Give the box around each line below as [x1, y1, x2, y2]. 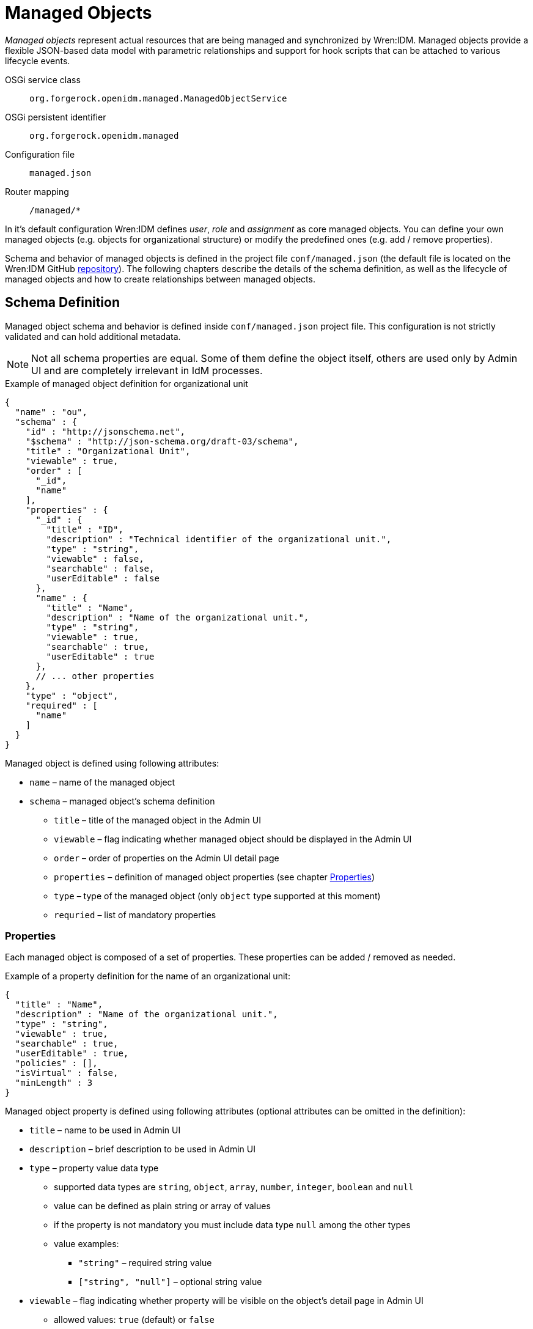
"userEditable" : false [46, 573, 160, 583]
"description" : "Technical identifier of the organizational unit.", [46, 534, 392, 544]
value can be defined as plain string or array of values [54, 1201, 271, 1212]
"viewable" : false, [46, 553, 144, 564]
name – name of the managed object [29, 776, 175, 787]
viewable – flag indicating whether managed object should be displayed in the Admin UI [54, 833, 412, 844]
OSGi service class [5, 74, 81, 85]
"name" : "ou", [15, 407, 87, 417]
